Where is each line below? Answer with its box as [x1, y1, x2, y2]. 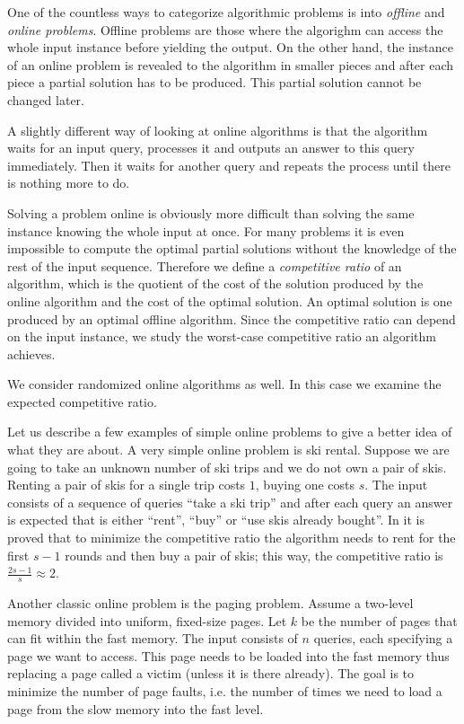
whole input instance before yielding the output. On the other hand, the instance [7, 38, 453, 57]
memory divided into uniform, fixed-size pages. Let [7, 611, 287, 630]
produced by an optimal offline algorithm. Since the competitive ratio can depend [7, 309, 456, 328]
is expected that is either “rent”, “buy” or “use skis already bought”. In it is [7, 510, 425, 529]
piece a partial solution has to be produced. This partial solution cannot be [7, 73, 422, 92]
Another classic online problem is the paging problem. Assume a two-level [7, 594, 414, 613]
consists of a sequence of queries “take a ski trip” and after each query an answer [7, 492, 453, 511]
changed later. [7, 90, 84, 109]
